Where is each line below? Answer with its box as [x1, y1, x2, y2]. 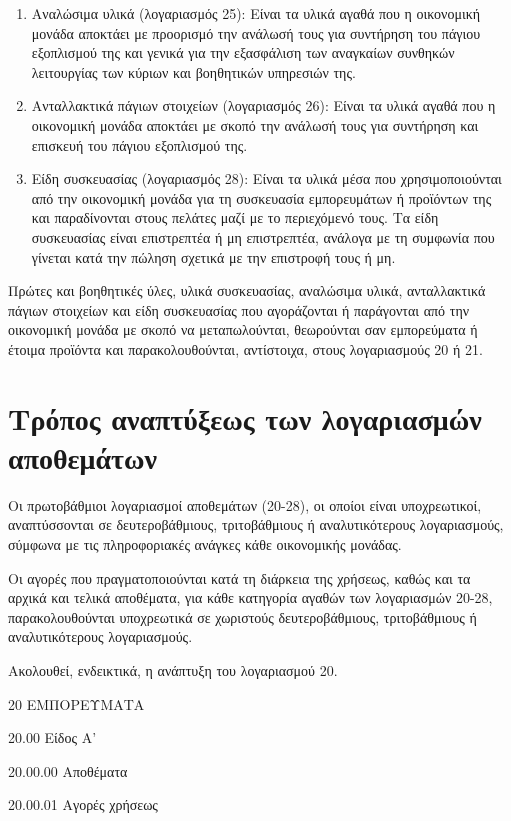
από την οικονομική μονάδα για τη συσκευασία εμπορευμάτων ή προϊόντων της [31, 187, 492, 208]
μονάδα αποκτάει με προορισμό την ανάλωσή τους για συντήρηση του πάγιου [31, 22, 481, 43]
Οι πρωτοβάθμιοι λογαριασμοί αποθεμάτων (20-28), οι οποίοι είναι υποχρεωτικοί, [8, 494, 482, 515]
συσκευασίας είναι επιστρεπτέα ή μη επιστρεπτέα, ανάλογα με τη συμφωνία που [31, 226, 495, 247]
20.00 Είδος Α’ [8, 727, 97, 748]
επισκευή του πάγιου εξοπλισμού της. [31, 134, 248, 155]
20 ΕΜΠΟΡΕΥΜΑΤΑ [8, 693, 145, 714]
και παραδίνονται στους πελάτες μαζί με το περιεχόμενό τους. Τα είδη [31, 207, 439, 228]
